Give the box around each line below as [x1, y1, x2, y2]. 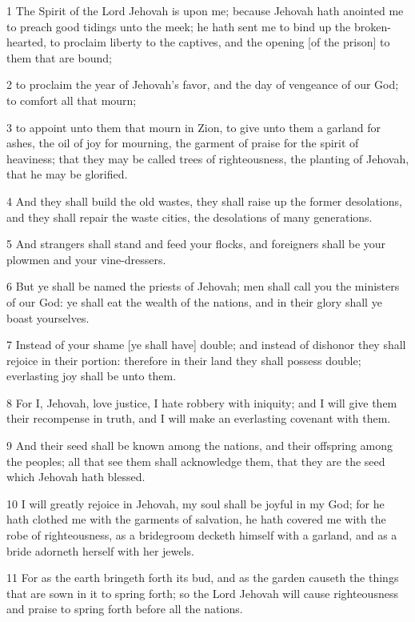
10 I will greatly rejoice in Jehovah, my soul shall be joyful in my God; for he [6, 495, 385, 512]
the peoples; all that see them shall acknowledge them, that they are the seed [6, 452, 385, 469]
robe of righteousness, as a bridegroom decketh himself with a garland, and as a [6, 527, 397, 544]
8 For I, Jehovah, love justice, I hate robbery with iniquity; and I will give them [6, 394, 397, 411]
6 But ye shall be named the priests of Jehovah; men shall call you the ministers [6, 278, 400, 295]
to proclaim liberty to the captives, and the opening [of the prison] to [50, 34, 390, 50]
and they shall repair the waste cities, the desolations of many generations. [6, 208, 373, 225]
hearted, [6, 34, 46, 50]
